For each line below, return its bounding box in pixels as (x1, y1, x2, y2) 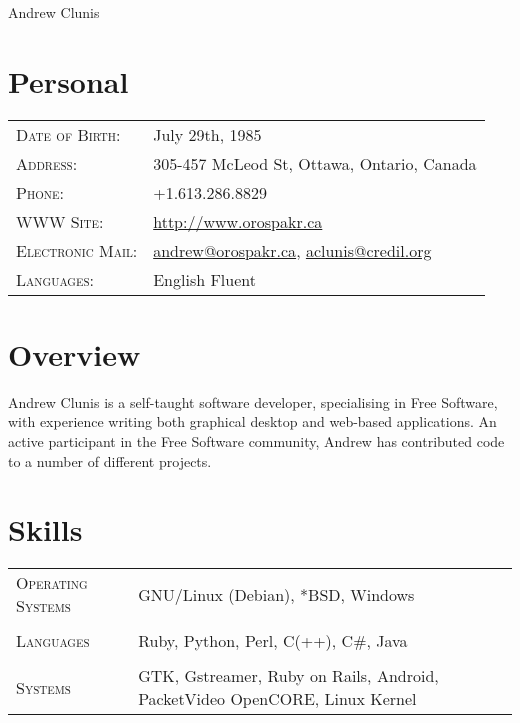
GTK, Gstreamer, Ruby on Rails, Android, (138, 664, 439, 688)
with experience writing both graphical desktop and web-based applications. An (8, 411, 497, 432)
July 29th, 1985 (153, 122, 262, 146)
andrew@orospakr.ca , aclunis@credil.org (153, 238, 432, 262)
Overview (8, 333, 141, 374)
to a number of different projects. (8, 450, 212, 471)
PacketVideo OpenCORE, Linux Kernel (138, 687, 417, 711)
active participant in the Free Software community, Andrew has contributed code (8, 431, 505, 452)
